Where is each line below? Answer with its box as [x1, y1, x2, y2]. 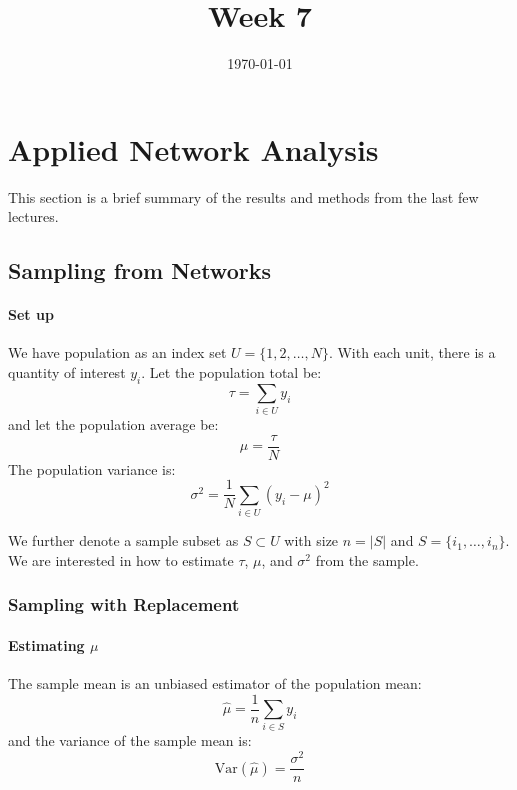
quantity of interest [8, 362, 126, 383]
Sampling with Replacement [8, 592, 240, 617]
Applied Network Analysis [8, 128, 379, 169]
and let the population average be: [8, 414, 219, 435]
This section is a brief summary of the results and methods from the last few [8, 186, 479, 207]
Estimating [8, 634, 85, 655]
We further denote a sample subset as [8, 530, 239, 551]
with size [284, 530, 339, 551]
